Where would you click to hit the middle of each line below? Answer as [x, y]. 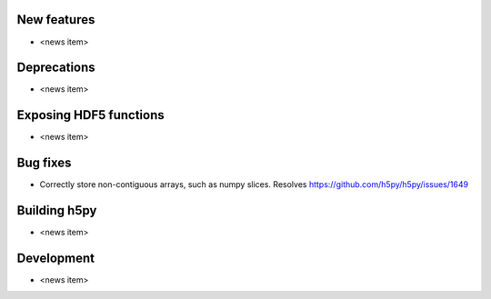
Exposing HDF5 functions [90, 115]
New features [56, 20]
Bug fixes [44, 163]
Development [56, 258]
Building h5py [57, 210]
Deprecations [56, 68]
